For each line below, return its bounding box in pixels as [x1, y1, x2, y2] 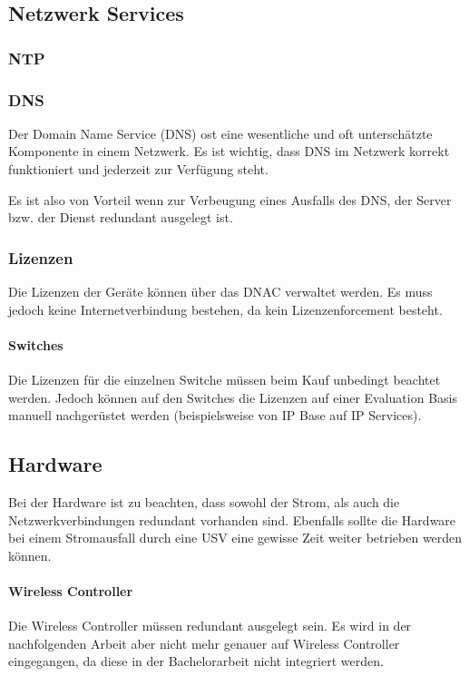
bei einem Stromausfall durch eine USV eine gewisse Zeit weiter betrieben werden [8, 528, 463, 547]
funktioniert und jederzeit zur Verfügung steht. [8, 160, 269, 179]
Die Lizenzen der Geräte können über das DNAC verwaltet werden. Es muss [8, 282, 433, 301]
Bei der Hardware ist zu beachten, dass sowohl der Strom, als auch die [8, 493, 400, 511]
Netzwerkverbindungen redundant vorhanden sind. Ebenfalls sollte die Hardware [8, 510, 456, 529]
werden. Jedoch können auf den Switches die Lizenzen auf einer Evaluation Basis [8, 387, 457, 407]
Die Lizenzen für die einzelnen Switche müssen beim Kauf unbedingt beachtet [8, 370, 441, 389]
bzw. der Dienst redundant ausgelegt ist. [8, 208, 233, 227]
